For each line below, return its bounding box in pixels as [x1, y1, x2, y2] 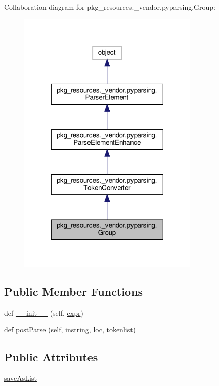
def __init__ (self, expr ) [4, 307, 83, 318]
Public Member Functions [4, 283, 143, 299]
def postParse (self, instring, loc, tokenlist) [4, 324, 136, 335]
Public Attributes [4, 349, 98, 365]
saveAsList [4, 373, 37, 383]
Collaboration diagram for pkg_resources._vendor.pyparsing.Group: [4, 2, 216, 12]
